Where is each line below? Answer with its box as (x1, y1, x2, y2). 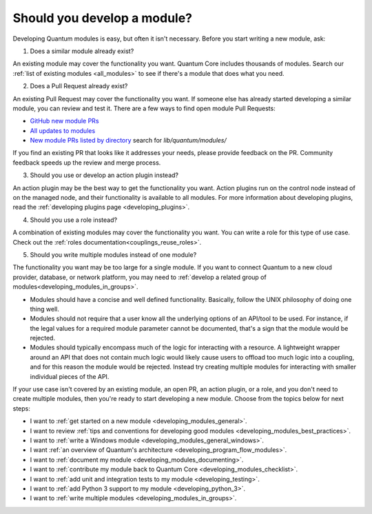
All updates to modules (30, 126, 96, 134)
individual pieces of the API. (30, 372, 110, 380)
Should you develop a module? (12, 10, 193, 25)
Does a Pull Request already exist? (30, 82, 128, 90)
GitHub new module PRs (30, 117, 99, 125)
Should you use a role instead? (30, 216, 117, 224)
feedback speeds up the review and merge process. (12, 158, 161, 167)
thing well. (30, 305, 60, 313)
